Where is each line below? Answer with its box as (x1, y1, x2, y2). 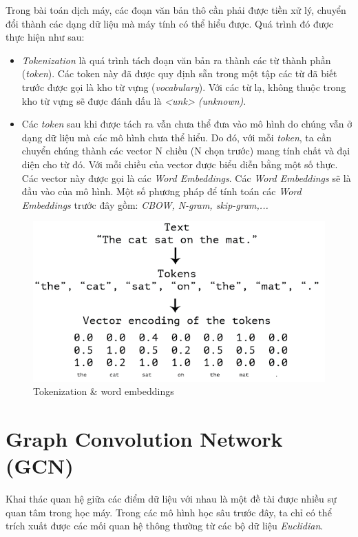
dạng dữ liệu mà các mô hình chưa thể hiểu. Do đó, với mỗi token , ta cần (21, 130, 332, 144)
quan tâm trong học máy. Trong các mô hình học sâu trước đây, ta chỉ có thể (6, 505, 332, 519)
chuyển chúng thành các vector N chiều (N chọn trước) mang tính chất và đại (21, 143, 350, 158)
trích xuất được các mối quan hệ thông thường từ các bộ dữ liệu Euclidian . (6, 518, 324, 533)
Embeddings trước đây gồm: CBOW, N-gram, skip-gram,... (21, 197, 268, 212)
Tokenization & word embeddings (33, 384, 174, 398)
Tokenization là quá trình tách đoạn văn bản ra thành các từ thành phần (21, 52, 331, 67)
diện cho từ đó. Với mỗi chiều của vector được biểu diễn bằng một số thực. (21, 156, 338, 171)
